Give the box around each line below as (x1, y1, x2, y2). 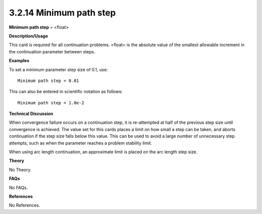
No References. (9, 202, 40, 208)
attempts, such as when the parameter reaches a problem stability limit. (9, 140, 152, 146)
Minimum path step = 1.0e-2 (17, 100, 84, 105)
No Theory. (9, 166, 32, 172)
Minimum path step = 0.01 (17, 78, 80, 83)
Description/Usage (9, 33, 48, 39)
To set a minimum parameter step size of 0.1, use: (9, 66, 108, 72)
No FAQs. (9, 184, 28, 190)
